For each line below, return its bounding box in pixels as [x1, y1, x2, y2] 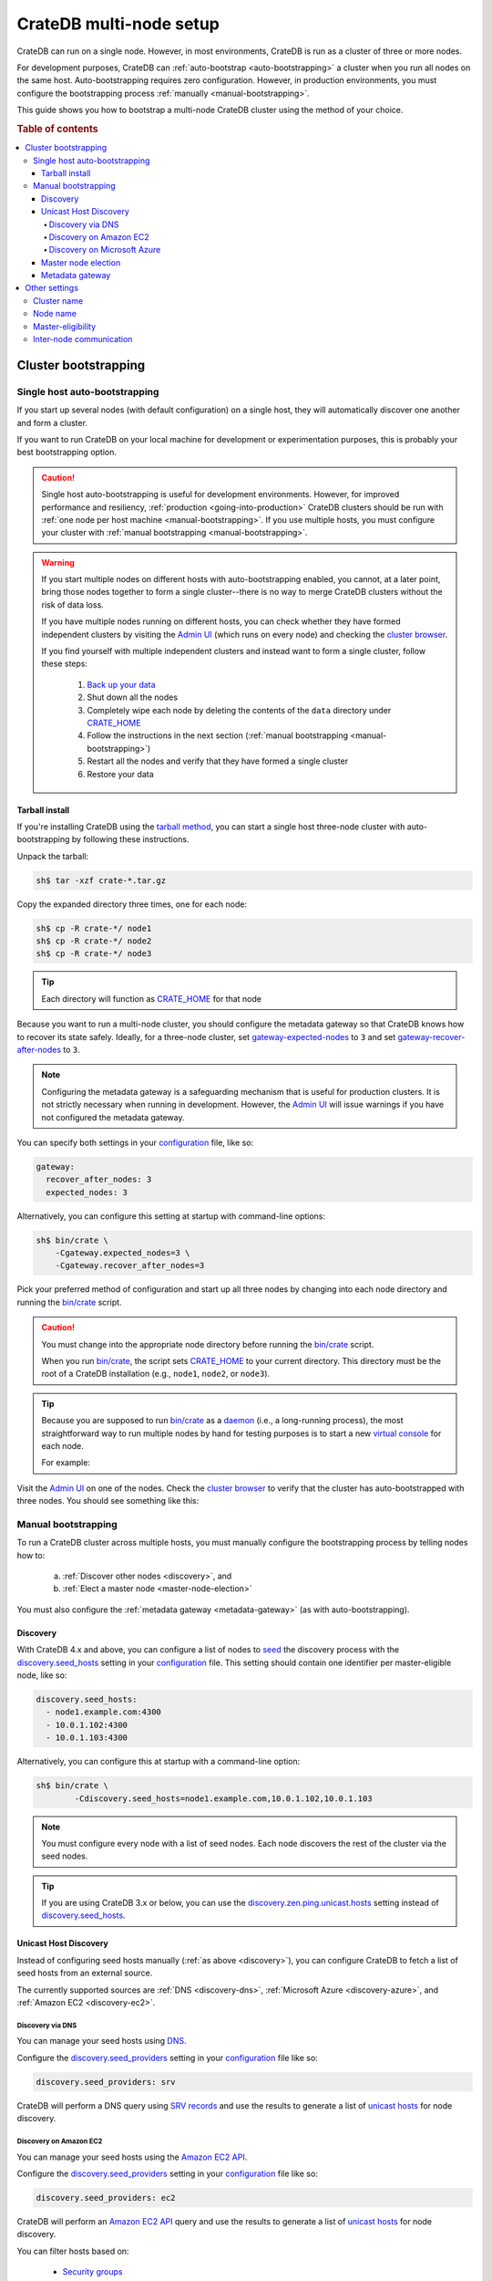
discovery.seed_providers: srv [36, 2077, 177, 2087]
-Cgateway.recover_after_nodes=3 [55, 1260, 205, 1271]
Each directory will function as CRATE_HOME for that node [41, 993, 261, 1004]
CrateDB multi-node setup [16, 14, 220, 34]
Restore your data [87, 768, 154, 779]
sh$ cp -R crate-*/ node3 [36, 949, 152, 959]
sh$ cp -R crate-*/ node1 [36, 922, 152, 933]
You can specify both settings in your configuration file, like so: [16, 1137, 254, 1148]
